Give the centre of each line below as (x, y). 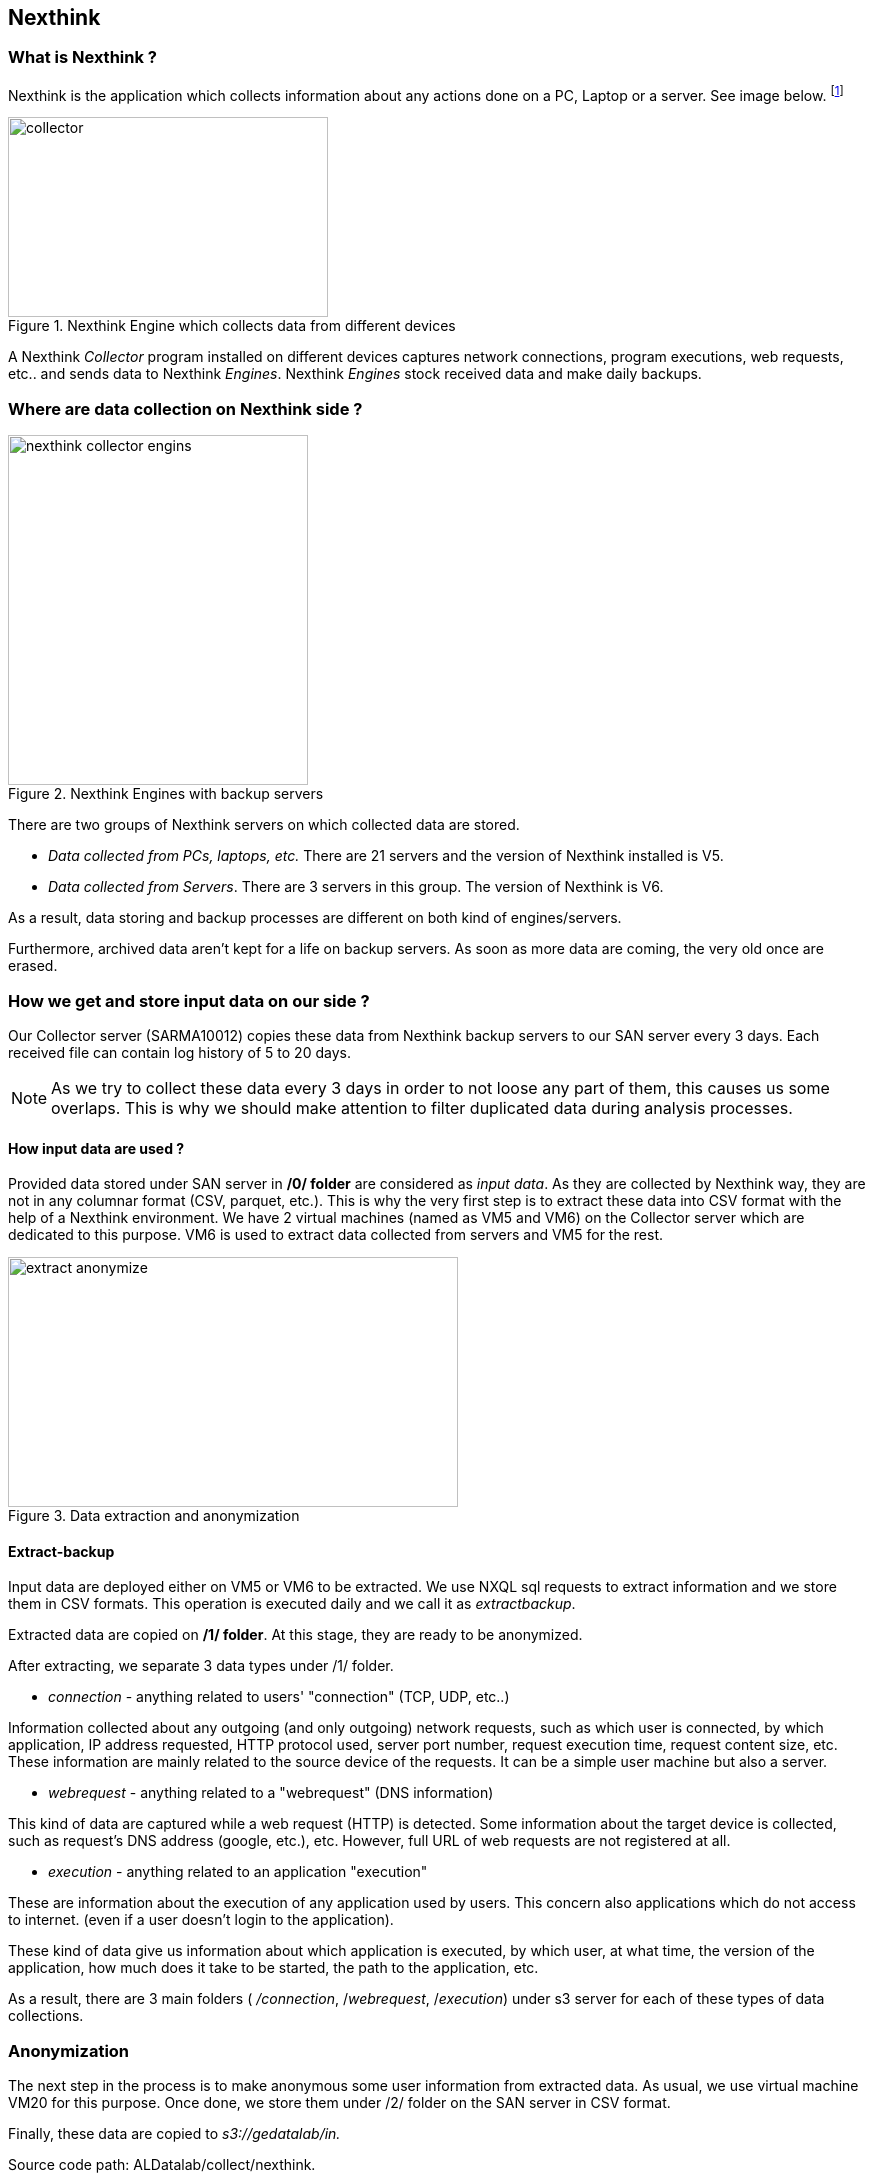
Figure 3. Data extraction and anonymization (154, 1516)
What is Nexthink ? (82, 57)
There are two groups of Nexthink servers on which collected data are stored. (264, 825)
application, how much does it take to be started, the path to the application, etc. (273, 1968)
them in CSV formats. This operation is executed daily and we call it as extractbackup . (292, 1604)
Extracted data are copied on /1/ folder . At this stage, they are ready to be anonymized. (295, 1635)
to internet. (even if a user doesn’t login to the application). (201, 1920)
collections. (46, 2016)
